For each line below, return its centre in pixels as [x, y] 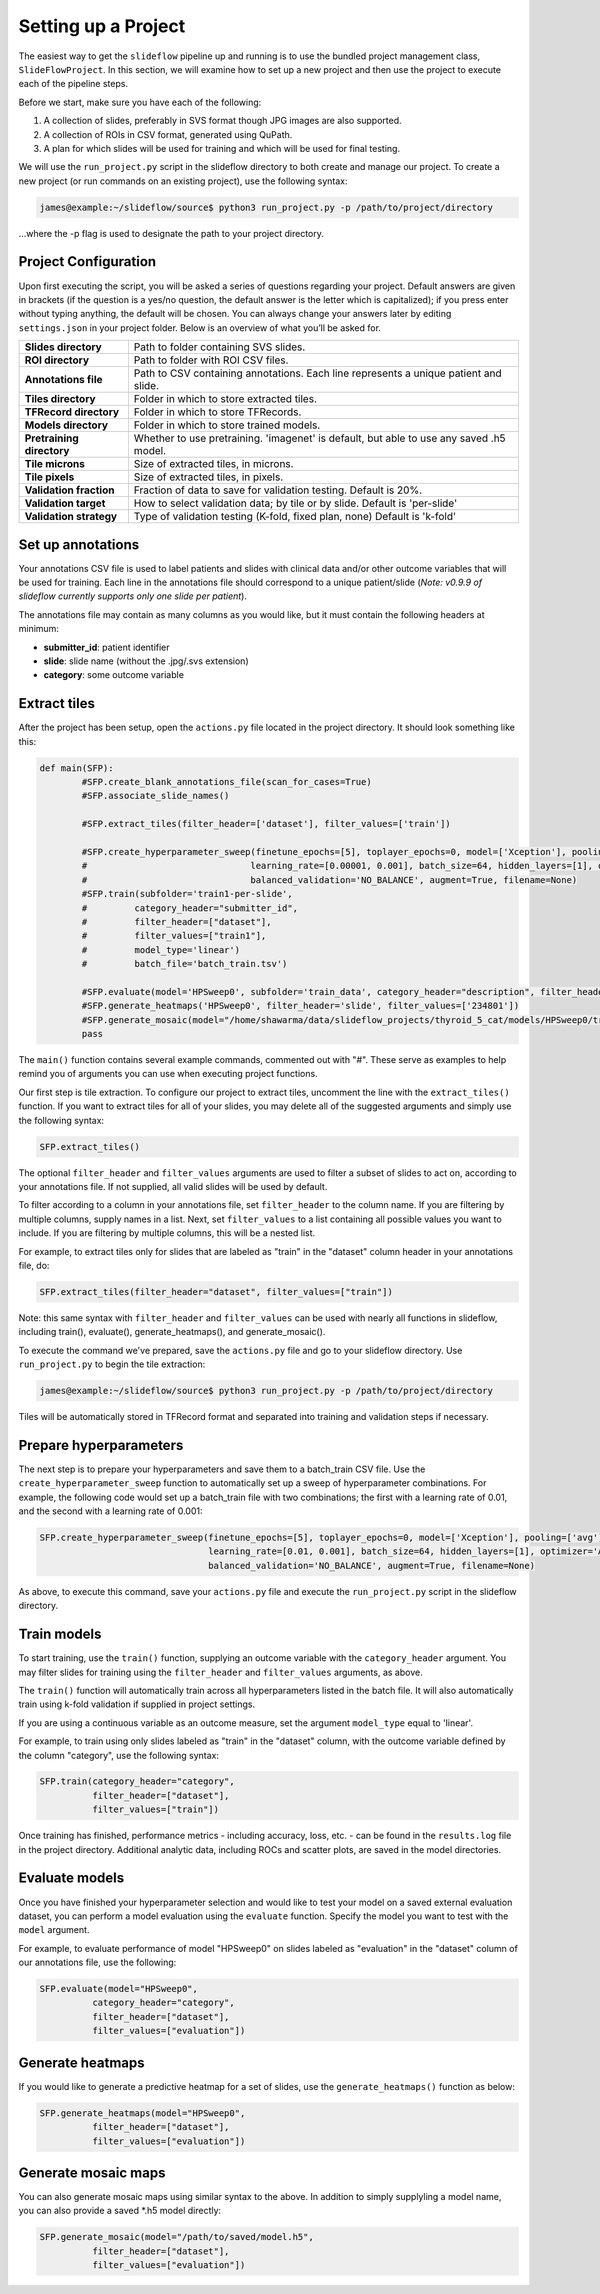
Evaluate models [71, 1878]
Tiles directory [60, 399]
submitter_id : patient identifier [106, 647]
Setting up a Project [102, 26]
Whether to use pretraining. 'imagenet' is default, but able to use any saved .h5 [319, 438]
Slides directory [63, 347]
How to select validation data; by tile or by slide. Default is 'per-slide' [295, 503]
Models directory [66, 425]
